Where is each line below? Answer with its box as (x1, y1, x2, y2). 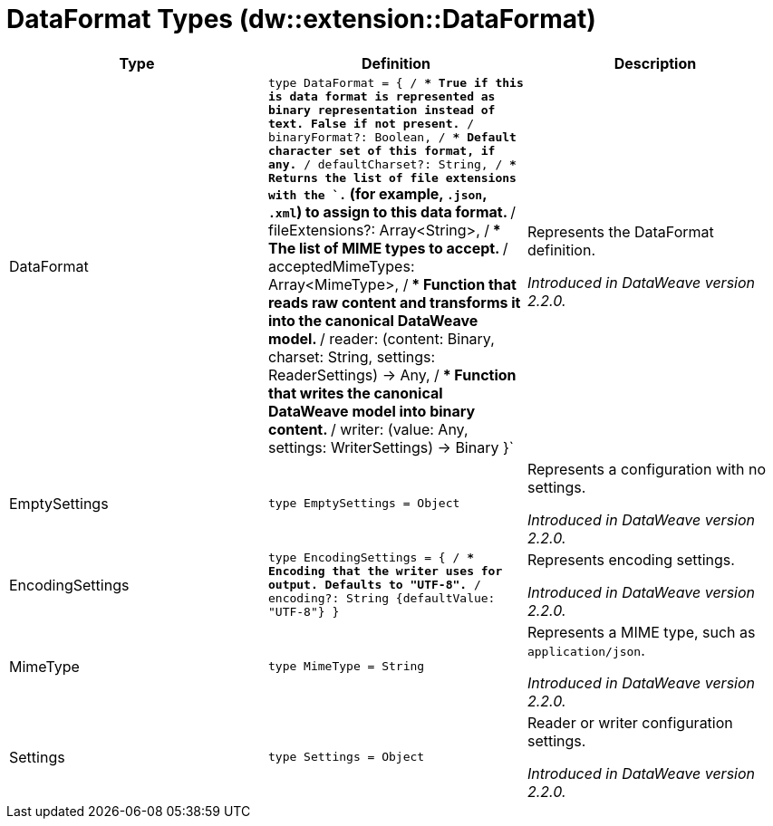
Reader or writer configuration (527, 713, 733, 732)
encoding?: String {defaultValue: (267, 591, 496, 606)
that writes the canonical (267, 383, 443, 402)
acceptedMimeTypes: (267, 256, 415, 275)
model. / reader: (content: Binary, (267, 329, 495, 348)
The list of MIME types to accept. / (267, 238, 508, 257)
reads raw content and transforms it (267, 293, 521, 312)
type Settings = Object (267, 750, 425, 764)
